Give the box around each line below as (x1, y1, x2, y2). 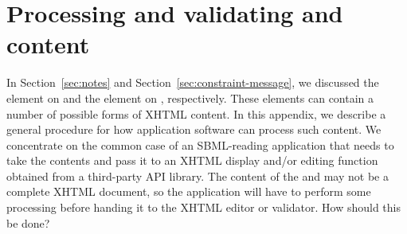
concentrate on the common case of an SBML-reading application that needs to (6, 136, 394, 153)
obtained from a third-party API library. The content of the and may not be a (6, 167, 389, 184)
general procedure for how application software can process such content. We (6, 121, 382, 138)
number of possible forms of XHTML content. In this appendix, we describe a (6, 105, 386, 122)
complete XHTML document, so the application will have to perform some (6, 183, 371, 200)
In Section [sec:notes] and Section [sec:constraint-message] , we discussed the (6, 74, 379, 91)
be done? (6, 214, 50, 231)
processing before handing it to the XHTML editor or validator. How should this (6, 199, 401, 216)
